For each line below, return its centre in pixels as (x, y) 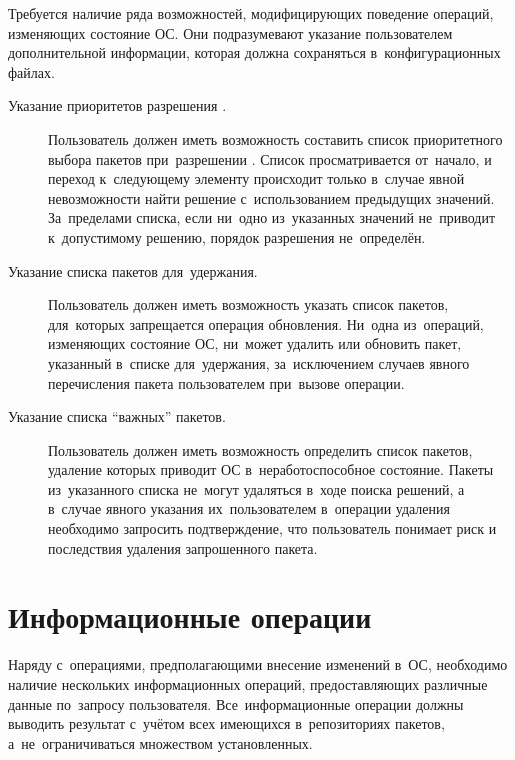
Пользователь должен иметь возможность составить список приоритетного (275, 138)
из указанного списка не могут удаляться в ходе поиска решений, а (256, 488)
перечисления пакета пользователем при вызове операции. (226, 382)
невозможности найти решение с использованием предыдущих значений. (271, 197)
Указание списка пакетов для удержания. (133, 270)
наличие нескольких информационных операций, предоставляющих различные (248, 683)
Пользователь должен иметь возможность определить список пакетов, (260, 449)
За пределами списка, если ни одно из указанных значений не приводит (272, 217)
